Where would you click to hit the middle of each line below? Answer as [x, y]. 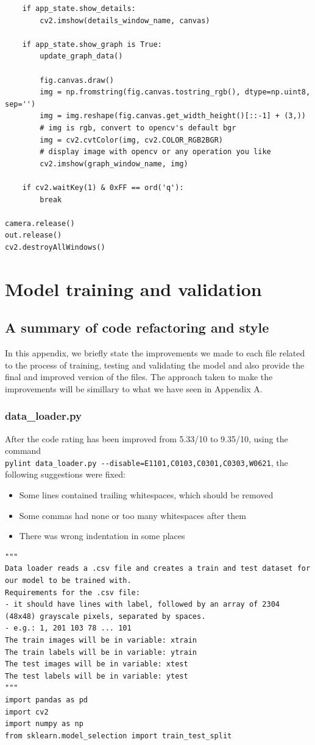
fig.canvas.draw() [77, 80]
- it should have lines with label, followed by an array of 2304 [143, 605]
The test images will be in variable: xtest [97, 664]
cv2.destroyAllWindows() [55, 247]
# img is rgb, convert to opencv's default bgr [138, 128]
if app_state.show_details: [79, 9]
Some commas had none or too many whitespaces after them [133, 515]
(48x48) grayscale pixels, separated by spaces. [105, 616]
